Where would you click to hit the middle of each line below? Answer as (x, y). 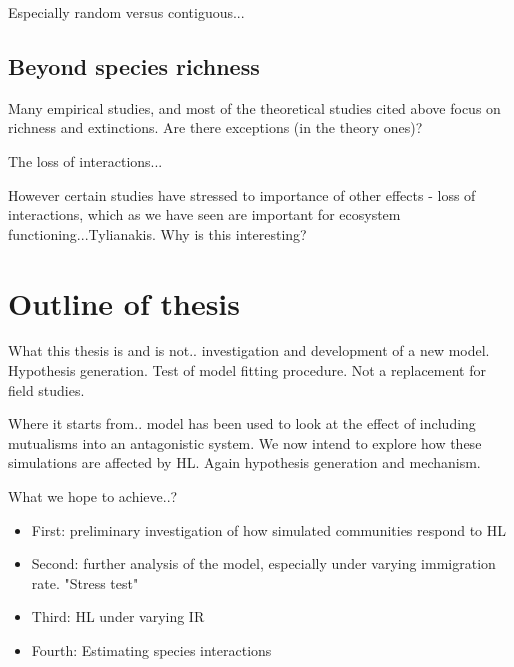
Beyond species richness (134, 65)
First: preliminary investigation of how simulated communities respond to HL (269, 529)
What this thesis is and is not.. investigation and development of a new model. (249, 350)
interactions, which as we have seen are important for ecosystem (204, 214)
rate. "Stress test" (85, 582)
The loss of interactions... (85, 160)
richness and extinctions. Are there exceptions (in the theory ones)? (215, 127)
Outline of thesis (124, 302)
